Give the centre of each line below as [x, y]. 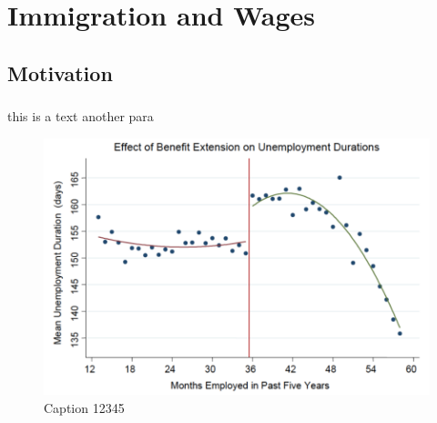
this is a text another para [81, 116]
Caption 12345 [84, 407]
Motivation [60, 72]
